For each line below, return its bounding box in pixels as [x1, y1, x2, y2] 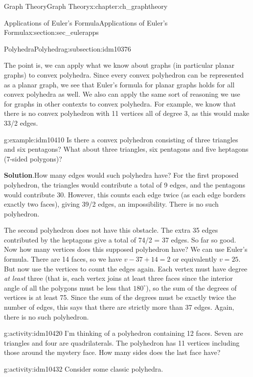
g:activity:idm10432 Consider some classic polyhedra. [4, 364, 163, 374]
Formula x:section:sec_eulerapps [4, 27, 99, 37]
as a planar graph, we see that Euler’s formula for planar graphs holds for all [4, 79, 235, 89]
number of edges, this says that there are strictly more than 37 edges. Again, [4, 302, 234, 312]
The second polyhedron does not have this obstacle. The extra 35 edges [4, 225, 218, 235]
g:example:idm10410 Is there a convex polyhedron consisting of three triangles [4, 134, 238, 144]
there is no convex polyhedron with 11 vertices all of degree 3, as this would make [4, 108, 250, 118]
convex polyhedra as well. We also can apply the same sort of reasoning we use [4, 89, 240, 99]
